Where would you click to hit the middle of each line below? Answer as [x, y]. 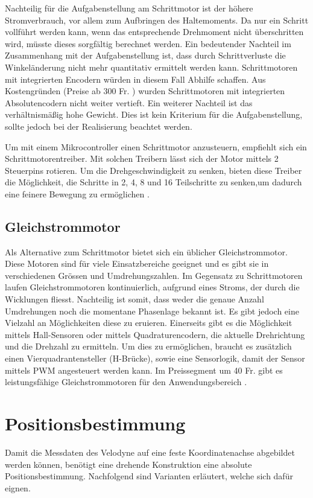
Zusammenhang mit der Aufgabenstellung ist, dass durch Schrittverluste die [145, 55]
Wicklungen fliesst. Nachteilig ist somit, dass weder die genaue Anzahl [134, 299]
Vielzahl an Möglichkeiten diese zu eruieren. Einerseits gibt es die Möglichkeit [149, 323]
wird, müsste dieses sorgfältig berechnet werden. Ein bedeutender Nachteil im [148, 43]
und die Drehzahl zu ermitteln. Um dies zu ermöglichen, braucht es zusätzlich [148, 346]
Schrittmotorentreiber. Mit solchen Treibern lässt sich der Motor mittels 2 [142, 158]
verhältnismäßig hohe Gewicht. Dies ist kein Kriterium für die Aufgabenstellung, [154, 114]
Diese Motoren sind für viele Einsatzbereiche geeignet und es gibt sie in [137, 263]
